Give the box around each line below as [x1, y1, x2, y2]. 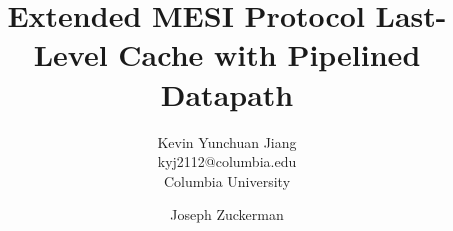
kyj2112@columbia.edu [157, 151, 297, 172]
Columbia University [163, 170, 291, 191]
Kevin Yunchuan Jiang [157, 131, 297, 152]
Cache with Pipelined [118, 34, 421, 75]
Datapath [160, 73, 294, 114]
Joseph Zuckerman [170, 204, 284, 225]
